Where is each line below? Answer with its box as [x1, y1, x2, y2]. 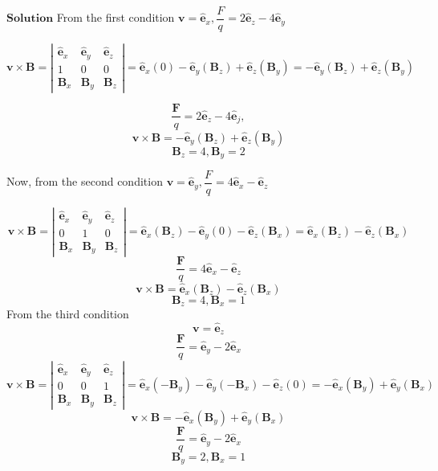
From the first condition [56, 9, 175, 26]
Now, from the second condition [6, 173, 163, 190]
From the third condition [6, 305, 129, 322]
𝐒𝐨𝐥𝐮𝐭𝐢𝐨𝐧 [6, 13, 54, 25]
